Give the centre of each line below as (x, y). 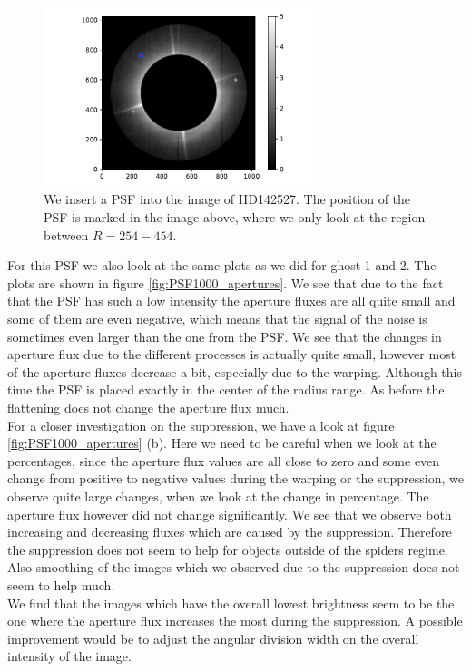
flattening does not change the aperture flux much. (148, 407)
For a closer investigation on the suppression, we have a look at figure (201, 425)
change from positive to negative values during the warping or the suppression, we (236, 478)
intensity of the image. (69, 656)
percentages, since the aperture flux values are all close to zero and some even (224, 460)
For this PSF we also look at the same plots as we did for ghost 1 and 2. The (222, 265)
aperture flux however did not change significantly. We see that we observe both (230, 514)
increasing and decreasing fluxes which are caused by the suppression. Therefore (230, 532)
